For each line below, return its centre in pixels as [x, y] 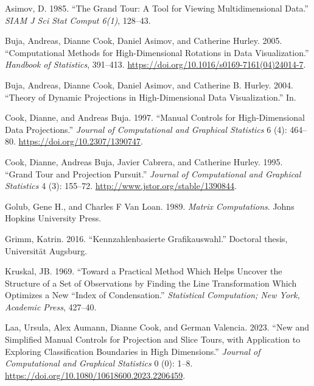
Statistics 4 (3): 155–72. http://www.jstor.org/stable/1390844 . [121, 186]
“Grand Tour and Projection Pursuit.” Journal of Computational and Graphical [153, 173]
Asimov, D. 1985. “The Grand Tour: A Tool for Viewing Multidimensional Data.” [157, 8]
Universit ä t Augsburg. [46, 250]
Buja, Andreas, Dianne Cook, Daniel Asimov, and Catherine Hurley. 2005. [144, 41]
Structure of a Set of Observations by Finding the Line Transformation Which [151, 283]
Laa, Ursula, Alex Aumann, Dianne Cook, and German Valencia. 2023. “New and [157, 327]
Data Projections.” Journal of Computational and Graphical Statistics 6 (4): [146, 129]
